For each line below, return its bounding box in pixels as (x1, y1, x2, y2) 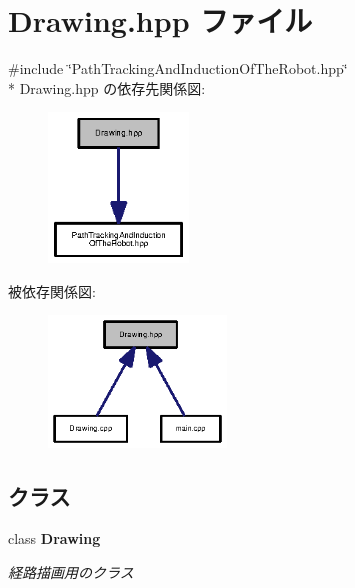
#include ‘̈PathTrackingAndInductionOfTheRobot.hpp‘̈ (8, 58, 348, 79)
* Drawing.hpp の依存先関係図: (8, 77, 206, 98)
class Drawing (8, 528, 101, 549)
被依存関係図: (8, 280, 96, 301)
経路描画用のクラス (8, 561, 134, 582)
